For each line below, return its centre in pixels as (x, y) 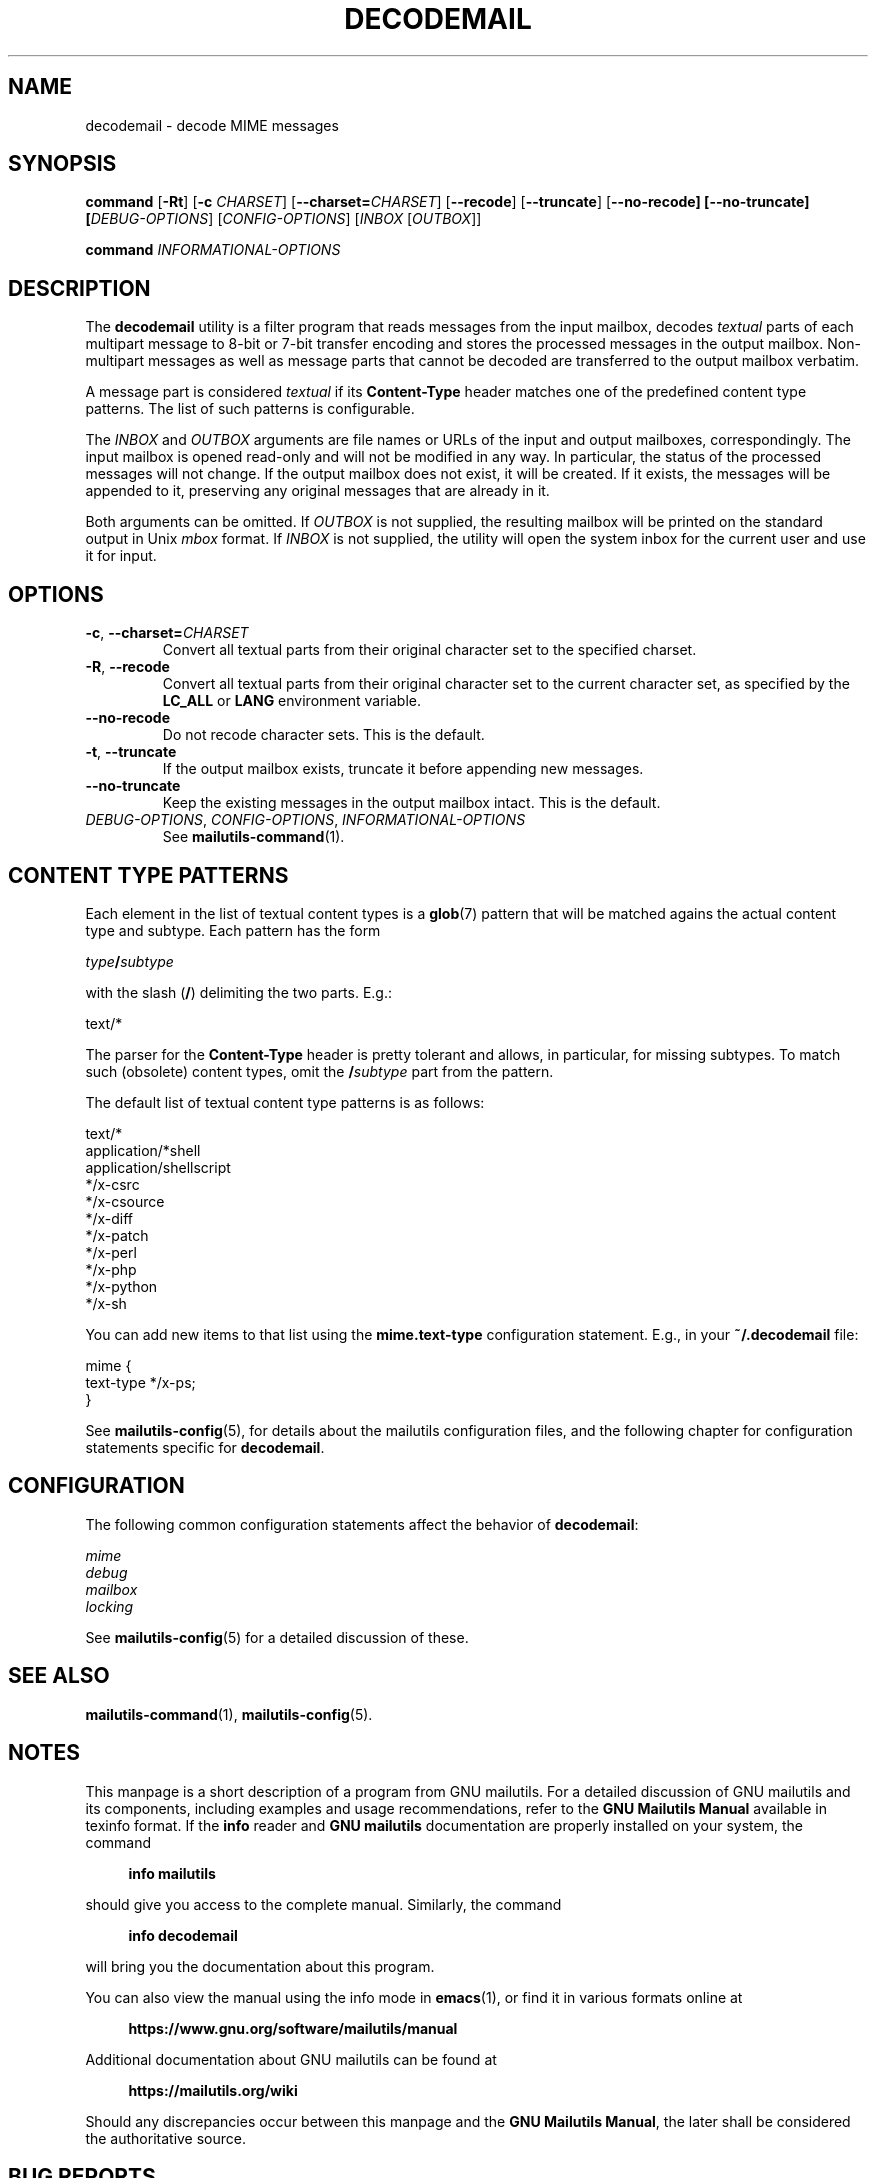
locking (109, 1606)
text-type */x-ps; (140, 1382)
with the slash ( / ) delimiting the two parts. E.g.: (239, 992)
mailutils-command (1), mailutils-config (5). (229, 1714)
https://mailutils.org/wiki (213, 2090)
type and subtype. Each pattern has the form (233, 930)
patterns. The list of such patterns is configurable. (250, 409)
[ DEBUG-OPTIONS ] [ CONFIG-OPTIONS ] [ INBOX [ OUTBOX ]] (283, 219)
